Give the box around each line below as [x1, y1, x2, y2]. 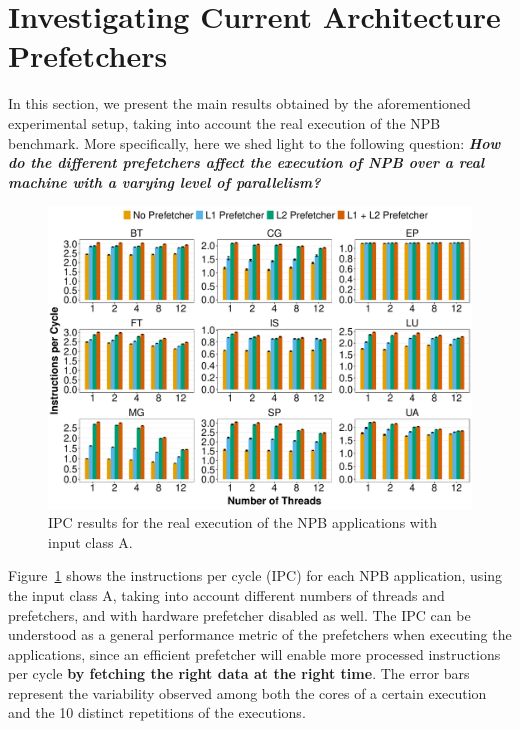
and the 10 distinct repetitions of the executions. [8, 702, 306, 723]
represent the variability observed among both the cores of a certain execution [8, 682, 487, 703]
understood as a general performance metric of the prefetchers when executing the [8, 624, 512, 645]
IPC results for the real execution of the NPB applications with [48, 512, 438, 533]
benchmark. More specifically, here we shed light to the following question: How [8, 132, 501, 153]
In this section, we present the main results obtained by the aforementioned [8, 93, 471, 114]
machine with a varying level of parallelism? [8, 171, 321, 192]
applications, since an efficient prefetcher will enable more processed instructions [8, 643, 501, 664]
